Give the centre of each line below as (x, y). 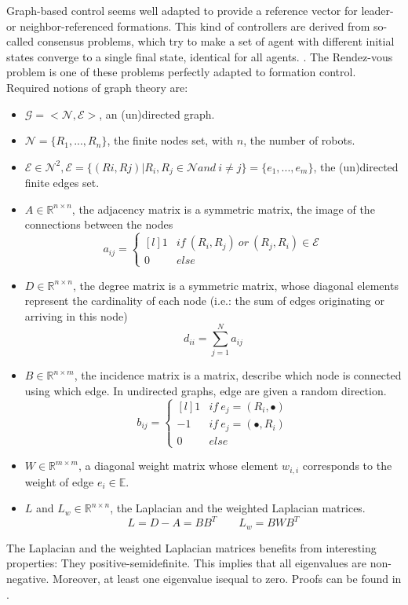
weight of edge (59, 481)
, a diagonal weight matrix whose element (178, 466)
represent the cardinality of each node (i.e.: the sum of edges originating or (204, 301)
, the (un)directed (356, 166)
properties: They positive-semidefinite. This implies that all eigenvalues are (187, 563)
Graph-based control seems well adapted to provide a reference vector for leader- (200, 10)
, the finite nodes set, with (170, 140)
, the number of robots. (299, 140)
